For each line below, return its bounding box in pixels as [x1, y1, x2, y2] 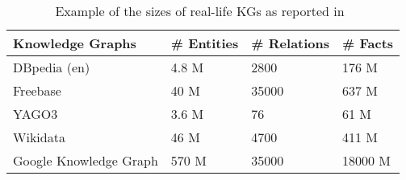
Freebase [13, 81, 61, 100]
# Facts [342, 34, 394, 52]
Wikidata [13, 128, 65, 146]
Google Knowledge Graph [13, 151, 158, 170]
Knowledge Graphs [13, 34, 136, 52]
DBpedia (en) [13, 58, 90, 76]
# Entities [170, 34, 239, 52]
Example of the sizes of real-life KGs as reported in [55, 2, 345, 20]
